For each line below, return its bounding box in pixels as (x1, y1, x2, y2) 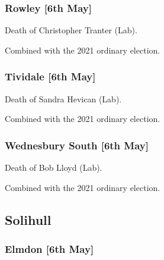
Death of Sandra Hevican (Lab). (5, 92, 122, 105)
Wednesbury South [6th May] (5, 137, 149, 152)
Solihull (5, 210, 52, 228)
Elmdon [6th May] (5, 241, 94, 256)
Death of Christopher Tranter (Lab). (5, 24, 137, 36)
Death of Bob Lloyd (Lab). (5, 161, 102, 174)
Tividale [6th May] (5, 69, 96, 84)
